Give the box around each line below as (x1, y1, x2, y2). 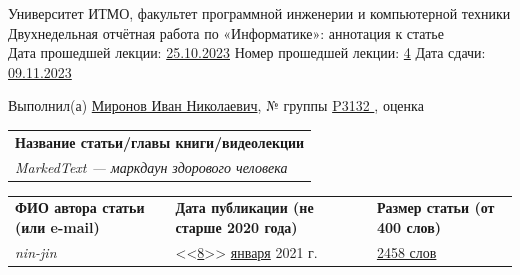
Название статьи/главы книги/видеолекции (15, 131, 305, 152)
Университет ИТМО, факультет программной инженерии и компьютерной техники (8, 3, 511, 23)
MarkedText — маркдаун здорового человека (15, 156, 288, 177)
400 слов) (376, 217, 441, 237)
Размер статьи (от (376, 197, 495, 218)
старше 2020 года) (175, 217, 298, 237)
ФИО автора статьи (15, 197, 145, 218)
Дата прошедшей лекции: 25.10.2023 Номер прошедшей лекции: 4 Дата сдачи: (8, 42, 486, 63)
